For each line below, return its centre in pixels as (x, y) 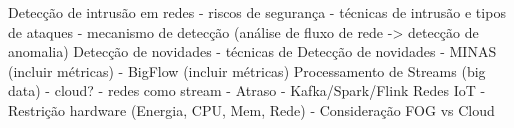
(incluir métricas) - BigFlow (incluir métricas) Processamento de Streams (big (247, 70)
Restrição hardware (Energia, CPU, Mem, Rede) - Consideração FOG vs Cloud (251, 109)
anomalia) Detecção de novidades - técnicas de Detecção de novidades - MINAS (252, 51)
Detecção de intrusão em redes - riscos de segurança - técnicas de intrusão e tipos (257, 12)
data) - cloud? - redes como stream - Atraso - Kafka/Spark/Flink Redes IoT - (247, 90)
